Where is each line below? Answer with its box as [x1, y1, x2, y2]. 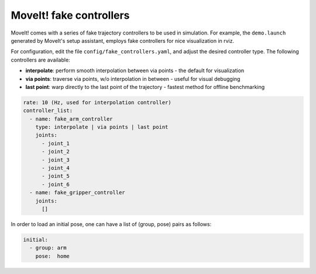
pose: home [35, 252, 70, 259]
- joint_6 [42, 181, 70, 187]
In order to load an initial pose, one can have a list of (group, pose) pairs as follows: [11, 220, 212, 228]
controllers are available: [11, 56, 70, 63]
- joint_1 [42, 140, 70, 146]
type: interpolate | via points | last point [35, 124, 169, 131]
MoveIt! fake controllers [11, 9, 130, 22]
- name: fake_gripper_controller [29, 189, 125, 196]
